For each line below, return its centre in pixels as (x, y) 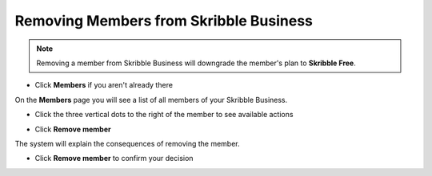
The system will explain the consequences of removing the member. (127, 143)
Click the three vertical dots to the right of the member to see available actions (164, 115)
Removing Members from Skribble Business (164, 21)
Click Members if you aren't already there (104, 85)
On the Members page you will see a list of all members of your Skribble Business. (151, 100)
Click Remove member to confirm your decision (114, 158)
